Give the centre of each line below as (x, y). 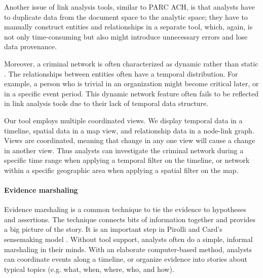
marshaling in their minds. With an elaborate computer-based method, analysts (128, 249)
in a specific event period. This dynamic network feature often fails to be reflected (131, 93)
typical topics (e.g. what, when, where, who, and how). (89, 269)
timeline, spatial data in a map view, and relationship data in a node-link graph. (129, 130)
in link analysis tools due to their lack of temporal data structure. (106, 103)
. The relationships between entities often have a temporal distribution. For (121, 73)
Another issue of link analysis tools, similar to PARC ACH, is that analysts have (129, 7)
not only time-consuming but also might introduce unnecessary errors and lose (126, 36)
